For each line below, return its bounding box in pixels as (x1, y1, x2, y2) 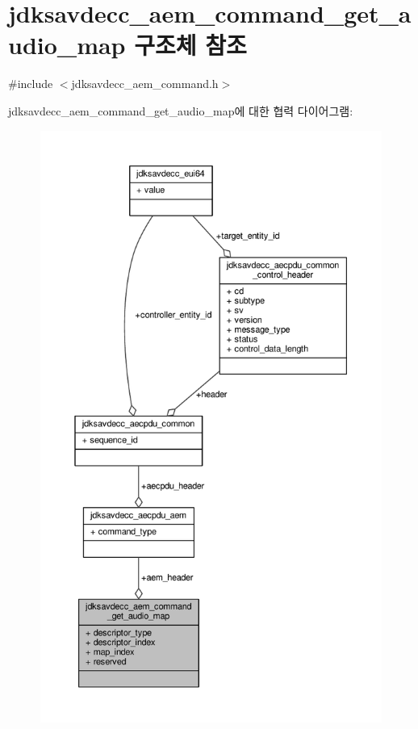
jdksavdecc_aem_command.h (71, 75, 219, 92)
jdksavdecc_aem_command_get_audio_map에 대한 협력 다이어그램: (8, 102, 353, 119)
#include (8, 75, 53, 92)
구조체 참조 (134, 28, 247, 61)
